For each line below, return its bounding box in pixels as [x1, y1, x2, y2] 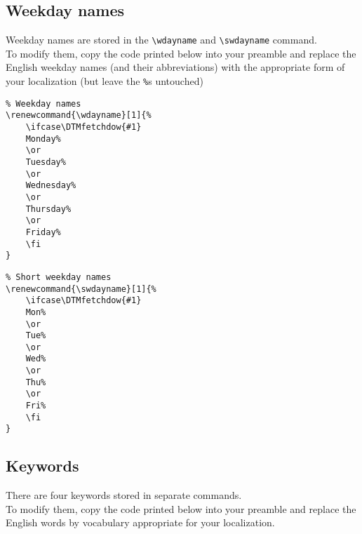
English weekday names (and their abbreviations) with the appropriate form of [6, 60, 345, 74]
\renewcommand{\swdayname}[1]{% [6, 283, 156, 294]
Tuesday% [25, 156, 66, 167]
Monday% [25, 133, 61, 144]
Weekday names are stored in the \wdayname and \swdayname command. [6, 32, 317, 47]
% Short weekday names [6, 272, 112, 282]
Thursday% [25, 203, 72, 214]
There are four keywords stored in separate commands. [6, 488, 242, 502]
